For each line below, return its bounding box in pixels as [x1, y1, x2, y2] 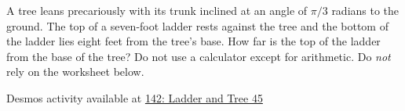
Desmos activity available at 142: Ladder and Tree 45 [6, 89, 263, 106]
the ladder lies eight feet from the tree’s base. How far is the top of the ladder [6, 33, 381, 49]
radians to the [331, 2, 400, 18]
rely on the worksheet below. [6, 63, 144, 80]
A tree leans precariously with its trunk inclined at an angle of [6, 2, 308, 18]
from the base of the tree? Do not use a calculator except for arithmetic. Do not [6, 48, 391, 64]
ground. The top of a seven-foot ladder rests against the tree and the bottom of [6, 17, 389, 34]
